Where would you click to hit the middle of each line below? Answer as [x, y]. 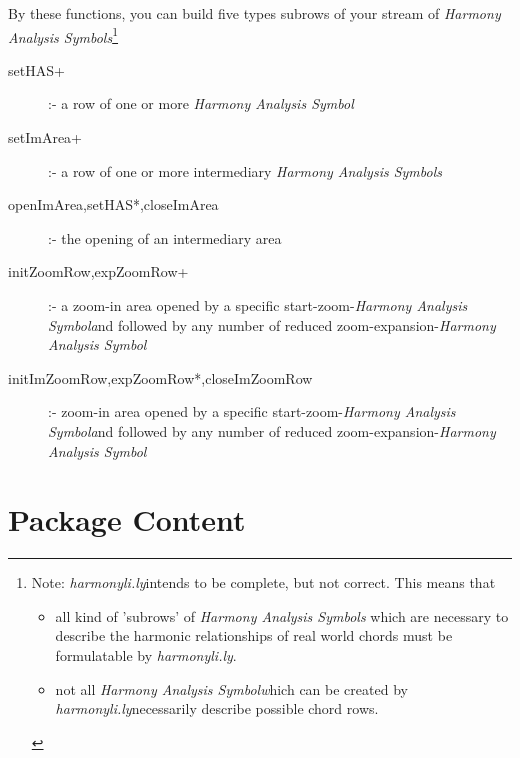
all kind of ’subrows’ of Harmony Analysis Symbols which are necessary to [282, 615]
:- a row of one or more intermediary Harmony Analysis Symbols [245, 170]
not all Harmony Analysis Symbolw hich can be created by [231, 688]
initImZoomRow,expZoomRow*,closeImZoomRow [160, 377]
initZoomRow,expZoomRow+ [98, 271]
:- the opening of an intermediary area [165, 237]
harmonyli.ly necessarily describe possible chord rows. [217, 708]
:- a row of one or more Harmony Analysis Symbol [201, 103]
